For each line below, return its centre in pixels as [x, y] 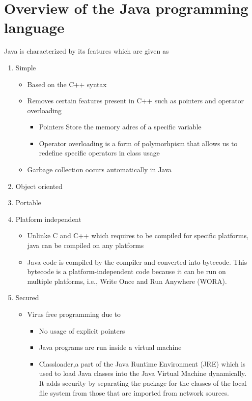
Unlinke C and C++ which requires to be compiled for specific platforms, [138, 235]
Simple [26, 67]
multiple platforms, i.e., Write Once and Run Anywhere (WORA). [127, 281]
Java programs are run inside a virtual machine [110, 347]
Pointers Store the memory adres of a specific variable [120, 127]
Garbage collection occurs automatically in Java [99, 170]
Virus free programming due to [74, 314]
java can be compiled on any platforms [85, 245]
